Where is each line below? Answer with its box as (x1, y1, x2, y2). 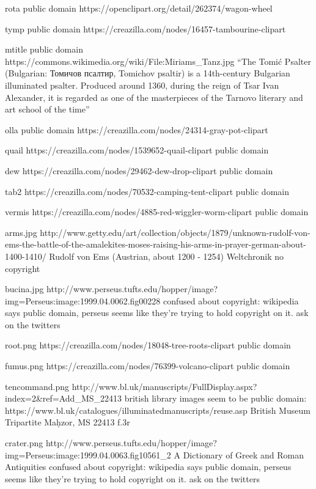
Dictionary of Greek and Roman (183, 448, 304, 461)
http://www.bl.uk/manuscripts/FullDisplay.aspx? (72, 380, 257, 392)
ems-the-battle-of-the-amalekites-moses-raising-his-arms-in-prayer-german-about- (5, 238, 307, 251)
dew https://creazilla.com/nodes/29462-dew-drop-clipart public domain (5, 164, 273, 177)
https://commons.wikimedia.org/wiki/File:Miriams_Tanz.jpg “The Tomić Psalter (5, 54, 311, 67)
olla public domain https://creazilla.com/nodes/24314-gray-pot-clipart (5, 123, 268, 136)
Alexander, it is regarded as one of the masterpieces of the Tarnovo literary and (5, 90, 303, 103)
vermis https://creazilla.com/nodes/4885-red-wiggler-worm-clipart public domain (5, 205, 309, 218)
